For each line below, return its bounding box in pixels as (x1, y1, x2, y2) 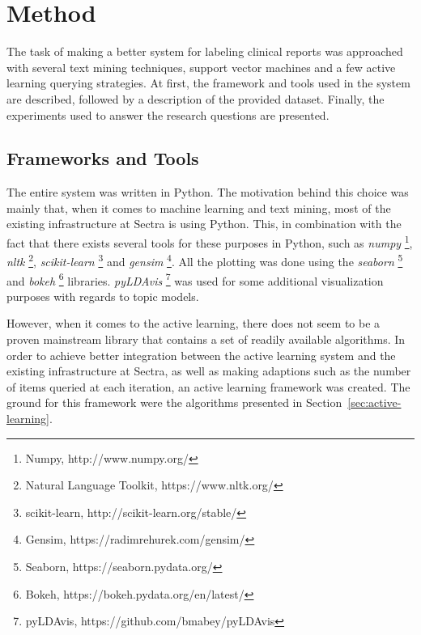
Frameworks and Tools (6, 146, 199, 171)
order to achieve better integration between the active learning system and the (6, 346, 396, 363)
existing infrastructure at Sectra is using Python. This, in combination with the (6, 215, 402, 232)
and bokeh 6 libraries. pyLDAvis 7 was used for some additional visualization (6, 269, 384, 289)
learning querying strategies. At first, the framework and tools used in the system (6, 74, 410, 91)
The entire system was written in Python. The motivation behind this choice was (6, 184, 409, 201)
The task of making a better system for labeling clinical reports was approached (6, 43, 403, 60)
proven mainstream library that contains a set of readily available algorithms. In (6, 331, 406, 348)
